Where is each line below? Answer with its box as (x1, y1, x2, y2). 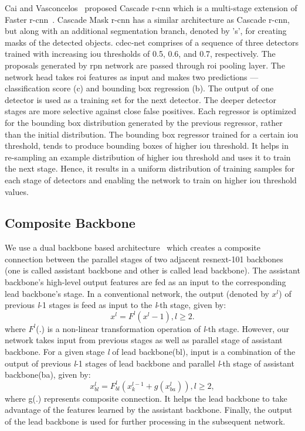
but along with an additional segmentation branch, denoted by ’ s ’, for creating (5, 25, 287, 37)
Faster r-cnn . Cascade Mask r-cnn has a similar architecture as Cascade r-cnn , (5, 13, 290, 25)
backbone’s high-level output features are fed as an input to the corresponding (5, 276, 286, 288)
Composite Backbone (5, 214, 135, 232)
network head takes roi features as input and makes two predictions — (5, 70, 259, 83)
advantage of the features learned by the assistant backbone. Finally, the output (5, 403, 293, 416)
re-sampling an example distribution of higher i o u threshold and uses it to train (5, 150, 291, 163)
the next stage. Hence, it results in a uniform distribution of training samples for (5, 162, 295, 175)
